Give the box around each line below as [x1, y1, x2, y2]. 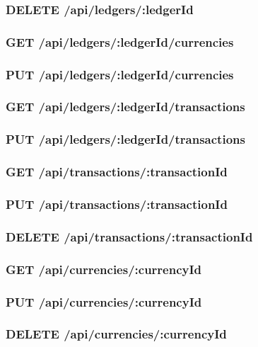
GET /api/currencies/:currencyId [6, 260, 202, 278]
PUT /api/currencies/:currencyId [6, 292, 202, 310]
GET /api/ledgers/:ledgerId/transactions [6, 98, 245, 115]
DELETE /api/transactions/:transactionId [6, 227, 253, 245]
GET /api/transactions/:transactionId [6, 163, 228, 181]
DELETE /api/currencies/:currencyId [6, 325, 227, 343]
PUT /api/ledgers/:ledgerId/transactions [6, 130, 245, 148]
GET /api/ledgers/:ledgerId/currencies [6, 33, 234, 50]
